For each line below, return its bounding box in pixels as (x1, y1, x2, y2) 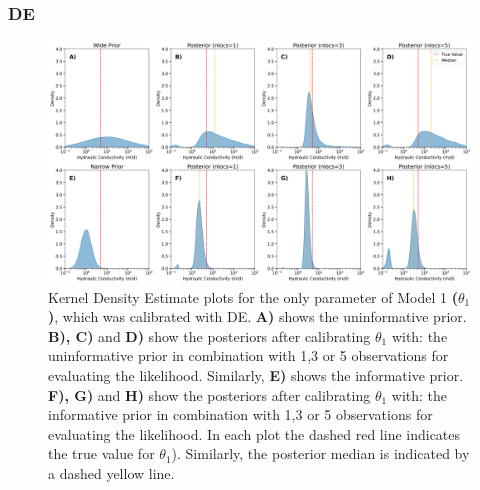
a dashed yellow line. (48, 462, 175, 483)
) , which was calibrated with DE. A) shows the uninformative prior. (48, 306, 467, 327)
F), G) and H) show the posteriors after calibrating (48, 384, 371, 405)
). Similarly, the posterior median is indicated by (171, 443, 470, 464)
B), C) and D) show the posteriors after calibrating (48, 325, 371, 346)
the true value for (48, 443, 155, 464)
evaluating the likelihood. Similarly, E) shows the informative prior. (48, 365, 464, 385)
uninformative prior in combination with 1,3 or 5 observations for (48, 345, 449, 366)
